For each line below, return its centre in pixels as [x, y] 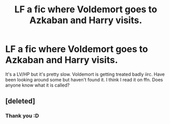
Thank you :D [22, 116]
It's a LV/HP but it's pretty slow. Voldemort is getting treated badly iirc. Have [85, 74]
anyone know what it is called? [38, 85]
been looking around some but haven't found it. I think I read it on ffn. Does [84, 79]
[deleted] [20, 101]
